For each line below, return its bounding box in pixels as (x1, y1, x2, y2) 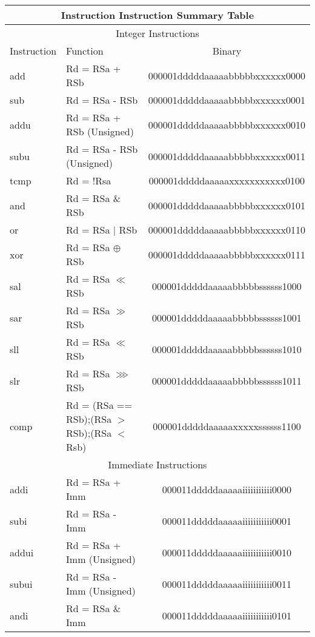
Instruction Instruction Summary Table (61, 8, 254, 22)
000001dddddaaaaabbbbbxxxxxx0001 (148, 93, 305, 107)
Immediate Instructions (108, 457, 207, 471)
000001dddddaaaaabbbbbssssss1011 (152, 373, 302, 388)
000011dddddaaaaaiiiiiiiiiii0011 (162, 576, 292, 591)
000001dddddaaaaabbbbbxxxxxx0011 (148, 149, 305, 163)
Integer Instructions (116, 26, 199, 40)
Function (66, 44, 104, 58)
